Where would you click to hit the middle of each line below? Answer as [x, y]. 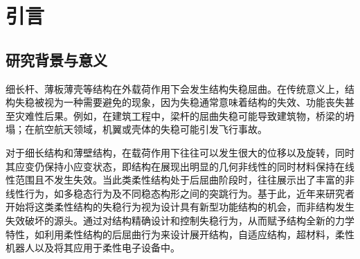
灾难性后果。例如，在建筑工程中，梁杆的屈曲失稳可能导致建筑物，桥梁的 [180, 115]
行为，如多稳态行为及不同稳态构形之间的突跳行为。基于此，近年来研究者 [189, 193]
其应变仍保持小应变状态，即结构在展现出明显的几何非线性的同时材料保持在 [175, 166]
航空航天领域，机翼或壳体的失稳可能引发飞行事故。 [151, 129]
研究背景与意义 [56, 59]
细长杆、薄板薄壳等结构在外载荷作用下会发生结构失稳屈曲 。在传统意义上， [175, 88]
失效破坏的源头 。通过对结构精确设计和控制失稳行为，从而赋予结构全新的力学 [180, 220]
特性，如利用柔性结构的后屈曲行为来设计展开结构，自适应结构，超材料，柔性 [180, 234]
